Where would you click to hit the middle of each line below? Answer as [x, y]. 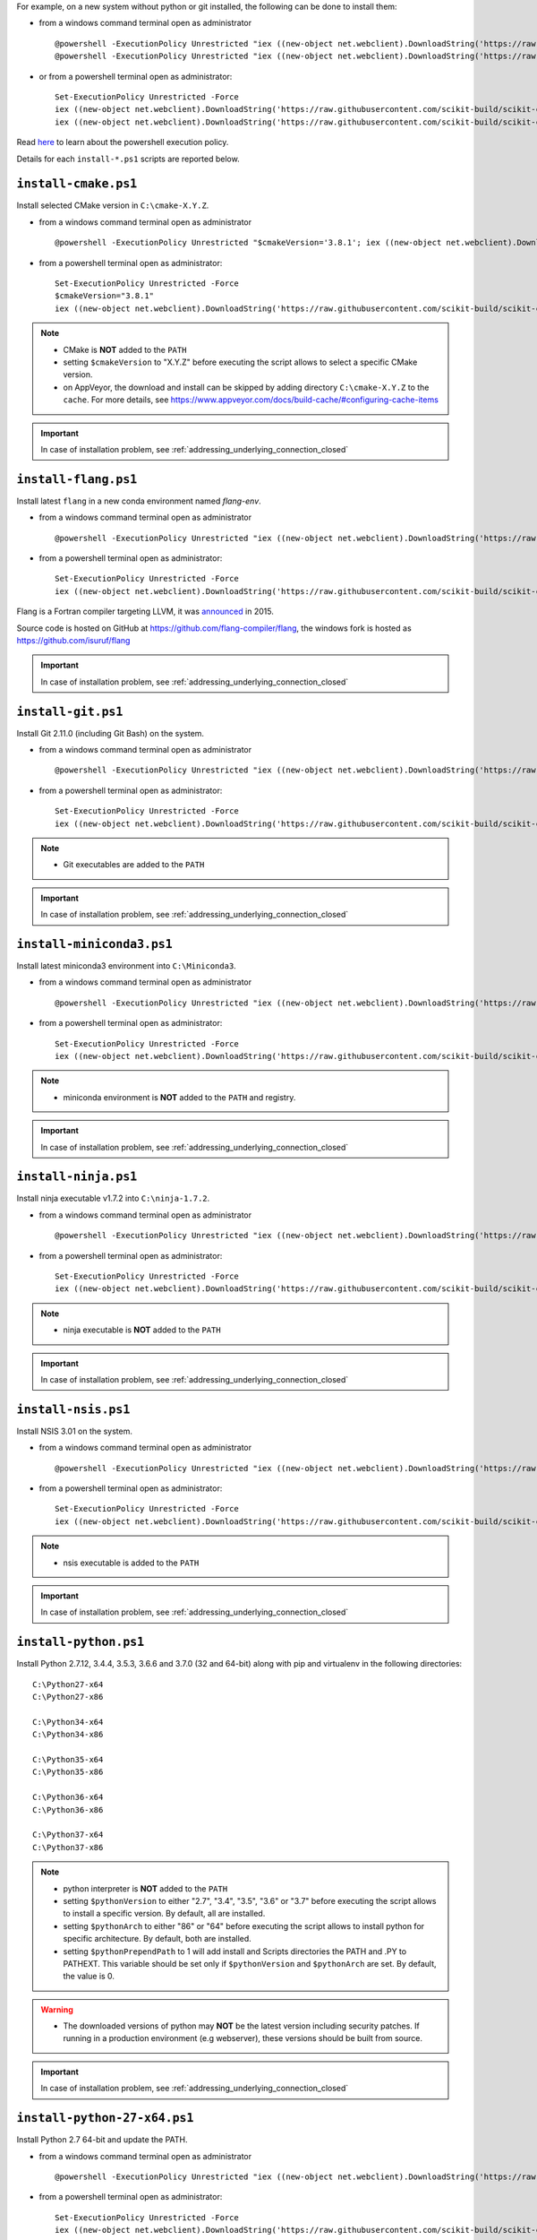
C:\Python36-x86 [68, 1809]
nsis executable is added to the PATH [131, 1563]
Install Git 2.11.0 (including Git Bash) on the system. [111, 733]
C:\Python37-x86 [68, 1847]
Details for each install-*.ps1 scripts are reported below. [128, 159]
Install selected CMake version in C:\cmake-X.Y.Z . [113, 205]
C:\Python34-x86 [68, 1735]
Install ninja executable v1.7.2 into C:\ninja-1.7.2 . [113, 1198]
